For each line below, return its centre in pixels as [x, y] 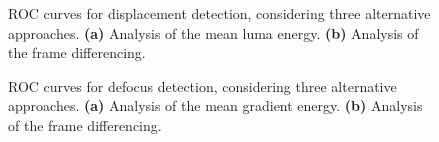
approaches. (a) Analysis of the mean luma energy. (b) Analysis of [213, 32]
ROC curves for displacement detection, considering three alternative [219, 13]
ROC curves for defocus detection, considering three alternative [202, 85]
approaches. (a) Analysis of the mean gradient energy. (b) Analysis [215, 105]
